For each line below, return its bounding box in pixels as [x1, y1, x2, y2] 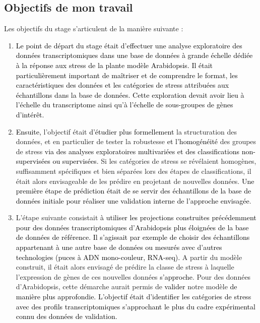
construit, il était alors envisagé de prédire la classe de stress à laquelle [16, 262, 234, 272]
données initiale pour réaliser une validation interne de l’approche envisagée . [16, 195, 251, 206]
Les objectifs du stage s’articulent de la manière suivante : [4, 23, 183, 34]
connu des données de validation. [16, 311, 117, 321]
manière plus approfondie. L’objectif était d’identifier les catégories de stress [16, 291, 251, 302]
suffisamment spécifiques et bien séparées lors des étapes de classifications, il [16, 165, 251, 176]
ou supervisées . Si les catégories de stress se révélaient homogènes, [52, 156, 256, 166]
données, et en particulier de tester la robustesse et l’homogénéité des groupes [16, 136, 256, 147]
